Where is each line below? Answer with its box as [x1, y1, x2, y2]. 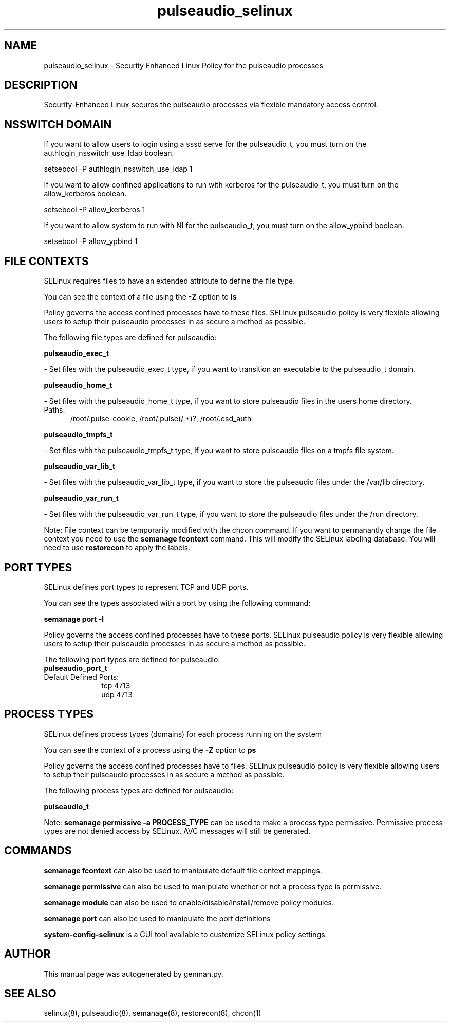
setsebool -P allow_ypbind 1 [44, 237, 138, 246]
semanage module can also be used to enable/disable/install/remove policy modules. [44, 898, 334, 907]
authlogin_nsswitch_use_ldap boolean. [44, 148, 174, 158]
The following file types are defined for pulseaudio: [44, 333, 217, 342]
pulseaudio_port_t [44, 663, 107, 673]
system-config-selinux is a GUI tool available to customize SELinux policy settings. [44, 929, 327, 939]
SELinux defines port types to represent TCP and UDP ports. [44, 582, 249, 591]
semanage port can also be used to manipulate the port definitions [44, 913, 271, 923]
